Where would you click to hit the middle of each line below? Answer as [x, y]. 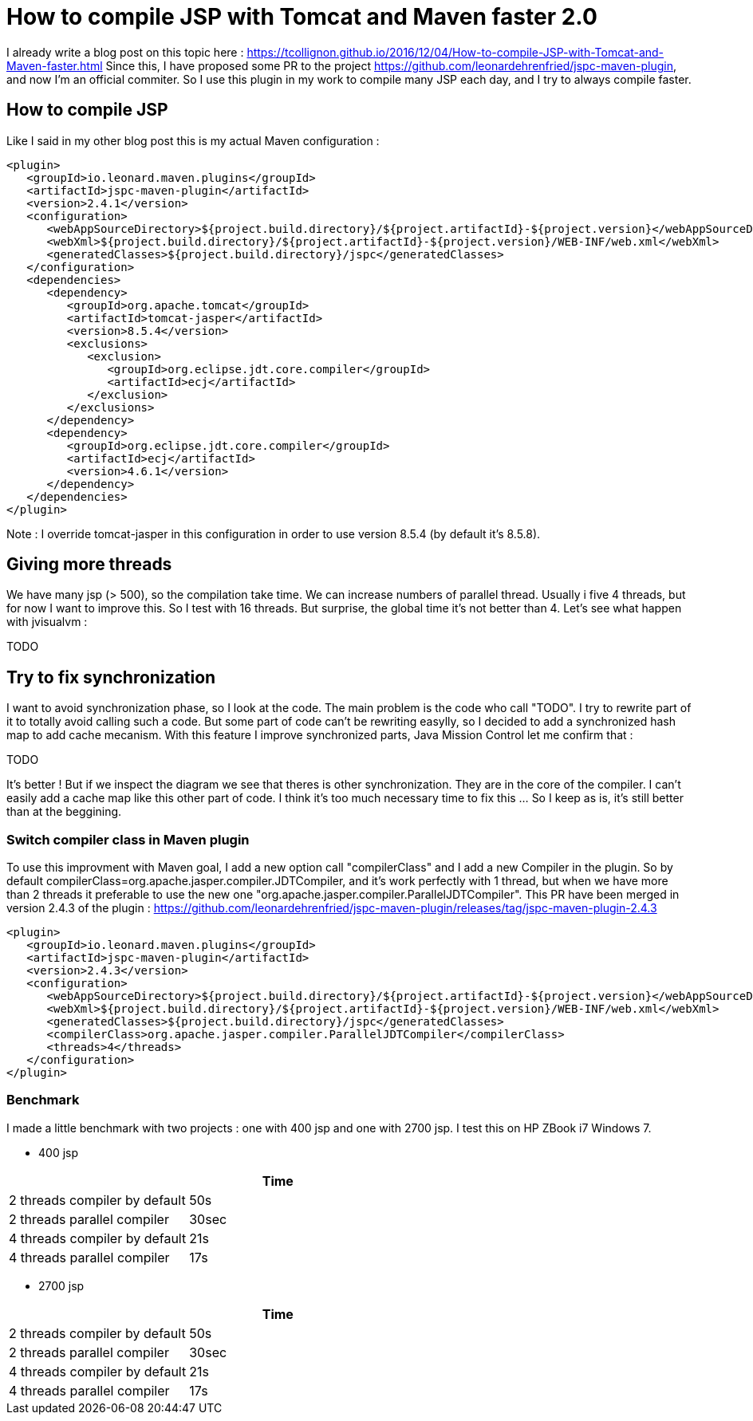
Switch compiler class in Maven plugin [128, 839]
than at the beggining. [64, 812]
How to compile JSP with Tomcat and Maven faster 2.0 [302, 17]
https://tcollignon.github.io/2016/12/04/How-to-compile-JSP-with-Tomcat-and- [455, 52]
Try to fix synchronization [111, 677]
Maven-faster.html [55, 65]
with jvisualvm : [47, 622]
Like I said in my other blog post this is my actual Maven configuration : [193, 140]
